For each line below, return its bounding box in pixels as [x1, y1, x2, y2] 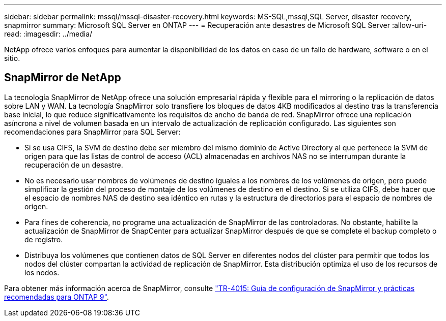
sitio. [4, 54, 20, 62]
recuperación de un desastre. [24, 160, 123, 169]
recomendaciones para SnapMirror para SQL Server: [4, 127, 181, 136]
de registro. [24, 235, 63, 244]
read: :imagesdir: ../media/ [4, 29, 93, 38]
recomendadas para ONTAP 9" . [4, 292, 109, 301]
